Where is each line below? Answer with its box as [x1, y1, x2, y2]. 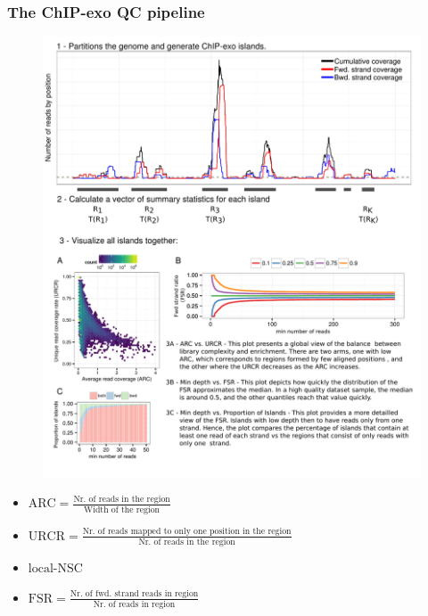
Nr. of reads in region [93, 599, 176, 609]
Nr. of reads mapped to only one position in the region [82, 527, 292, 537]
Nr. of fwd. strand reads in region [70, 589, 199, 599]
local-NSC [28, 562, 83, 575]
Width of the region [84, 505, 160, 514]
